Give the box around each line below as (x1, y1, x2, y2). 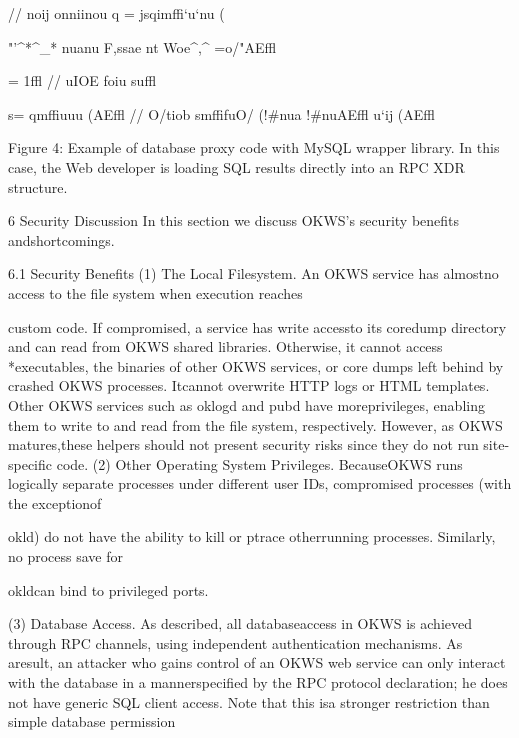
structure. (8, 176, 68, 197)
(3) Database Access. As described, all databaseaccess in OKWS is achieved (8, 613, 473, 634)
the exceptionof (8, 492, 102, 513)
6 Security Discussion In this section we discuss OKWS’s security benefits (8, 210, 460, 231)
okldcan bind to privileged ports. (8, 579, 209, 600)
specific (8, 453, 53, 474)
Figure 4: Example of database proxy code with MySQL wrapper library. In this (8, 137, 500, 158)
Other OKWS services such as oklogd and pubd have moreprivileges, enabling (8, 394, 485, 415)
